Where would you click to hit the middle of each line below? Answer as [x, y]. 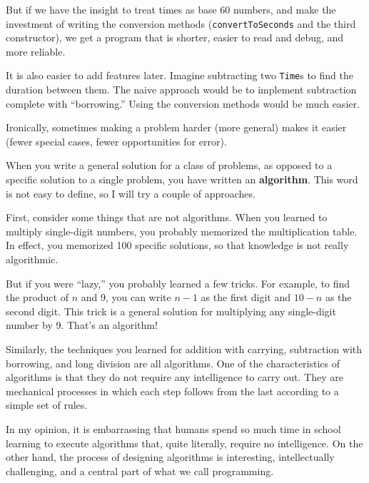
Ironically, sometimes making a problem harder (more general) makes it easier [176, 127]
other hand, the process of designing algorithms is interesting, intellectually [170, 457]
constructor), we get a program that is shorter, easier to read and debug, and [175, 37]
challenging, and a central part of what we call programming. [140, 471]
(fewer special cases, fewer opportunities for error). [116, 141]
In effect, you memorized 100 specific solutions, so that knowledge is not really [177, 245]
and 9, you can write [126, 297]
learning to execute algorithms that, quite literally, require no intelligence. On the [184, 443]
